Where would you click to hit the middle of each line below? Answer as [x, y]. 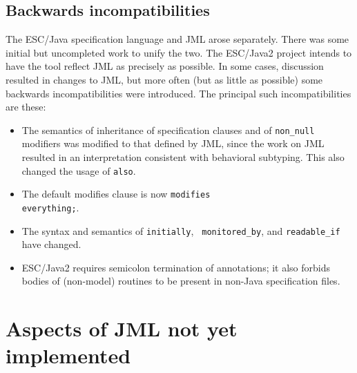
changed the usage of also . [79, 170]
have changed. [51, 244]
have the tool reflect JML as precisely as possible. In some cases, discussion [165, 66]
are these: [26, 107]
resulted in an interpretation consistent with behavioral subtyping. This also [183, 157]
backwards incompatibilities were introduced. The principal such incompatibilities [178, 93]
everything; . [50, 207]
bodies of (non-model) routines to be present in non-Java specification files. [181, 281]
